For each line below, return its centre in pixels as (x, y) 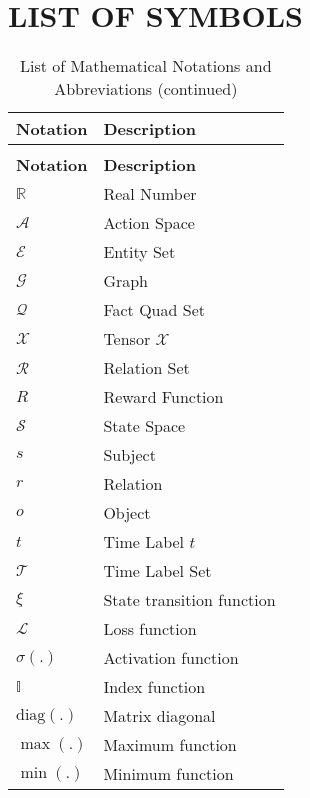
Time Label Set (157, 571)
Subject (129, 455)
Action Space (149, 223)
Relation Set (146, 368)
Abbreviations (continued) (146, 89)
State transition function (189, 600)
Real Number (150, 194)
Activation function (171, 658)
